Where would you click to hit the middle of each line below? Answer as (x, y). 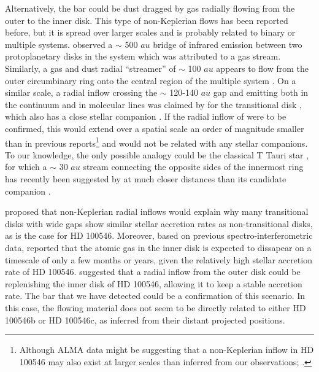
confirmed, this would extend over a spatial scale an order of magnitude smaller (155, 128)
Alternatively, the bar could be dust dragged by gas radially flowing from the (150, 8)
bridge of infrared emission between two (228, 44)
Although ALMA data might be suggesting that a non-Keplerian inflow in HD (167, 350)
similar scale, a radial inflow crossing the (81, 92)
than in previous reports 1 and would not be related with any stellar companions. (156, 142)
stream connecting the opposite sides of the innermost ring (193, 167)
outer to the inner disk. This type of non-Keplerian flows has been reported (147, 20)
